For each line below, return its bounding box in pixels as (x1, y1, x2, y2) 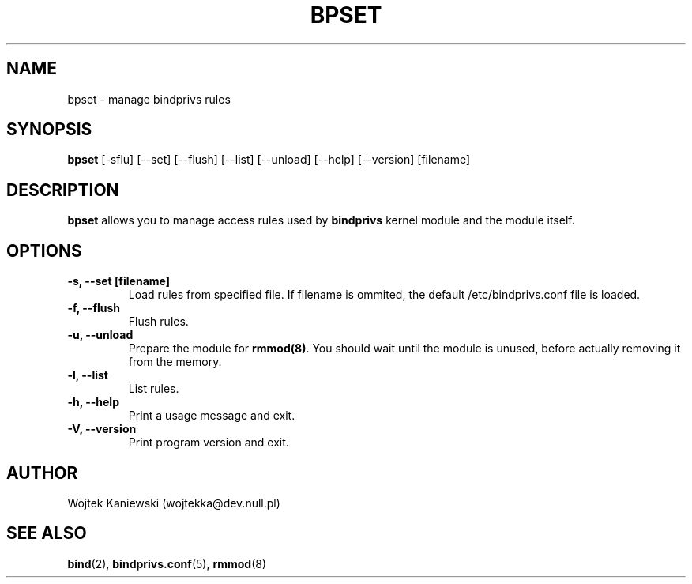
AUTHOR (6, 462, 78, 483)
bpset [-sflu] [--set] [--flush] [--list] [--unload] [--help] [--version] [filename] (67, 153, 471, 167)
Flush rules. (128, 315, 189, 329)
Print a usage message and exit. (128, 409, 295, 423)
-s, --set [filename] (67, 274, 171, 288)
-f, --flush (67, 301, 121, 315)
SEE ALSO (6, 523, 87, 544)
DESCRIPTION (6, 179, 119, 200)
